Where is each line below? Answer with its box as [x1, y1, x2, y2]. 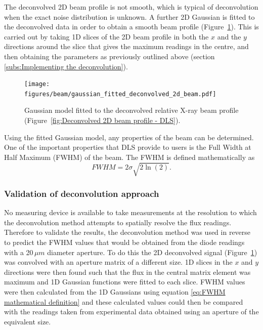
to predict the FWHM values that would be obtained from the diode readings [4, 236, 245, 247]
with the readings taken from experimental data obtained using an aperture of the [4, 306, 259, 317]
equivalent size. [4, 316, 51, 326]
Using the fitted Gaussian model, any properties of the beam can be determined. [4, 132, 254, 142]
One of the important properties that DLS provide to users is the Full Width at [4, 142, 251, 152]
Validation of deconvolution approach [4, 187, 159, 199]
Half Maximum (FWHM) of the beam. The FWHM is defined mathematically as [4, 151, 255, 162]
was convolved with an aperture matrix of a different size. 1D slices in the [4, 257, 233, 267]
